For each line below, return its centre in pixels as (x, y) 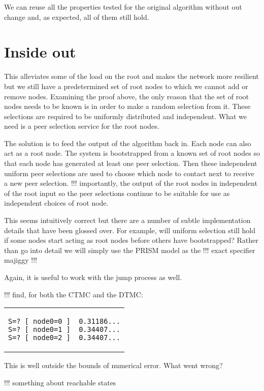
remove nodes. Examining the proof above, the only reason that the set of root (127, 96)
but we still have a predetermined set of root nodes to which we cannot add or (126, 86)
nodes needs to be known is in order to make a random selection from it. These (127, 106)
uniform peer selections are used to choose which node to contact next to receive (129, 173)
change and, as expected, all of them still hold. (77, 17)
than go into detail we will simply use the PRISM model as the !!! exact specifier (130, 250)
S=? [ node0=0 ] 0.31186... (64, 322)
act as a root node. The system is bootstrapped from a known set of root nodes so (132, 153)
